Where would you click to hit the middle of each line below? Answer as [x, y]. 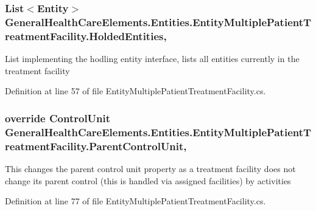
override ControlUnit [58, 118]
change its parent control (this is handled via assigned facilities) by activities [148, 180]
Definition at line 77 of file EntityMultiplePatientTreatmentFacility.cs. [135, 201]
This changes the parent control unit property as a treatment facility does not [150, 168]
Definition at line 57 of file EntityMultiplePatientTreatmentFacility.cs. [135, 91]
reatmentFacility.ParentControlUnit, [96, 146]
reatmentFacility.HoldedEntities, [86, 36]
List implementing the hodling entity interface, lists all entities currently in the [152, 59]
